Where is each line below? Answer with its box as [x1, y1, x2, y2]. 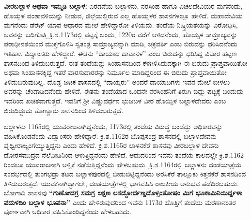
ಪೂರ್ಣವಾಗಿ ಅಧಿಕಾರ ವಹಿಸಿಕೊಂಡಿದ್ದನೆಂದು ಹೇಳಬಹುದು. [4, 206, 131, 217]
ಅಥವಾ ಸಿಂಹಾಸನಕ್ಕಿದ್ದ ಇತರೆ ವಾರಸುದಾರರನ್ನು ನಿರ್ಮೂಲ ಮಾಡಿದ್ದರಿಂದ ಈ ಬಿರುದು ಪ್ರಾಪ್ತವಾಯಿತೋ [4, 67, 227, 77]
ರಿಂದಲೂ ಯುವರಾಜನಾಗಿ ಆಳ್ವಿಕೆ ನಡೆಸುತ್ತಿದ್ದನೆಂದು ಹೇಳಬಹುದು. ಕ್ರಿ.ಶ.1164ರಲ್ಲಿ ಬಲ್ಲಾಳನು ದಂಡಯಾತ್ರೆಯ [4, 159, 241, 169]
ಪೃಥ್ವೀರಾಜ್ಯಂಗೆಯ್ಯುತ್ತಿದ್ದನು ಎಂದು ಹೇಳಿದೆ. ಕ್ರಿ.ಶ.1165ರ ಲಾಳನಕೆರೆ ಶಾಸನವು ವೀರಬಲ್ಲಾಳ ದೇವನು [4, 140, 219, 150]
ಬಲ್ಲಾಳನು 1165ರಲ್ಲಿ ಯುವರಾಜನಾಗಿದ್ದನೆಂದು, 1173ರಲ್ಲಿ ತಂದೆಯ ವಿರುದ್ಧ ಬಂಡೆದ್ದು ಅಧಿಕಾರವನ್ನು [4, 121, 223, 132]
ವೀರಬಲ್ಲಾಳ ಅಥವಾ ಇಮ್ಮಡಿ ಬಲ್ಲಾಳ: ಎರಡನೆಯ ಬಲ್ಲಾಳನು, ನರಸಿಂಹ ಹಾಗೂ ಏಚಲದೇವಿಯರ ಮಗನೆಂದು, [4, 1, 243, 11]
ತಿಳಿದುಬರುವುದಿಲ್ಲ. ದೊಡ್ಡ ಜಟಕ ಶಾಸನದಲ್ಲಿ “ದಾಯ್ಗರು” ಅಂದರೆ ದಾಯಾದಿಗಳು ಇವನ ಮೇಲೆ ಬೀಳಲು [4, 76, 230, 87]
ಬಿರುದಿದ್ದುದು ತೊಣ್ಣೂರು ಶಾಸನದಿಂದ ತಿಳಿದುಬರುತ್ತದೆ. [4, 105, 124, 115]
